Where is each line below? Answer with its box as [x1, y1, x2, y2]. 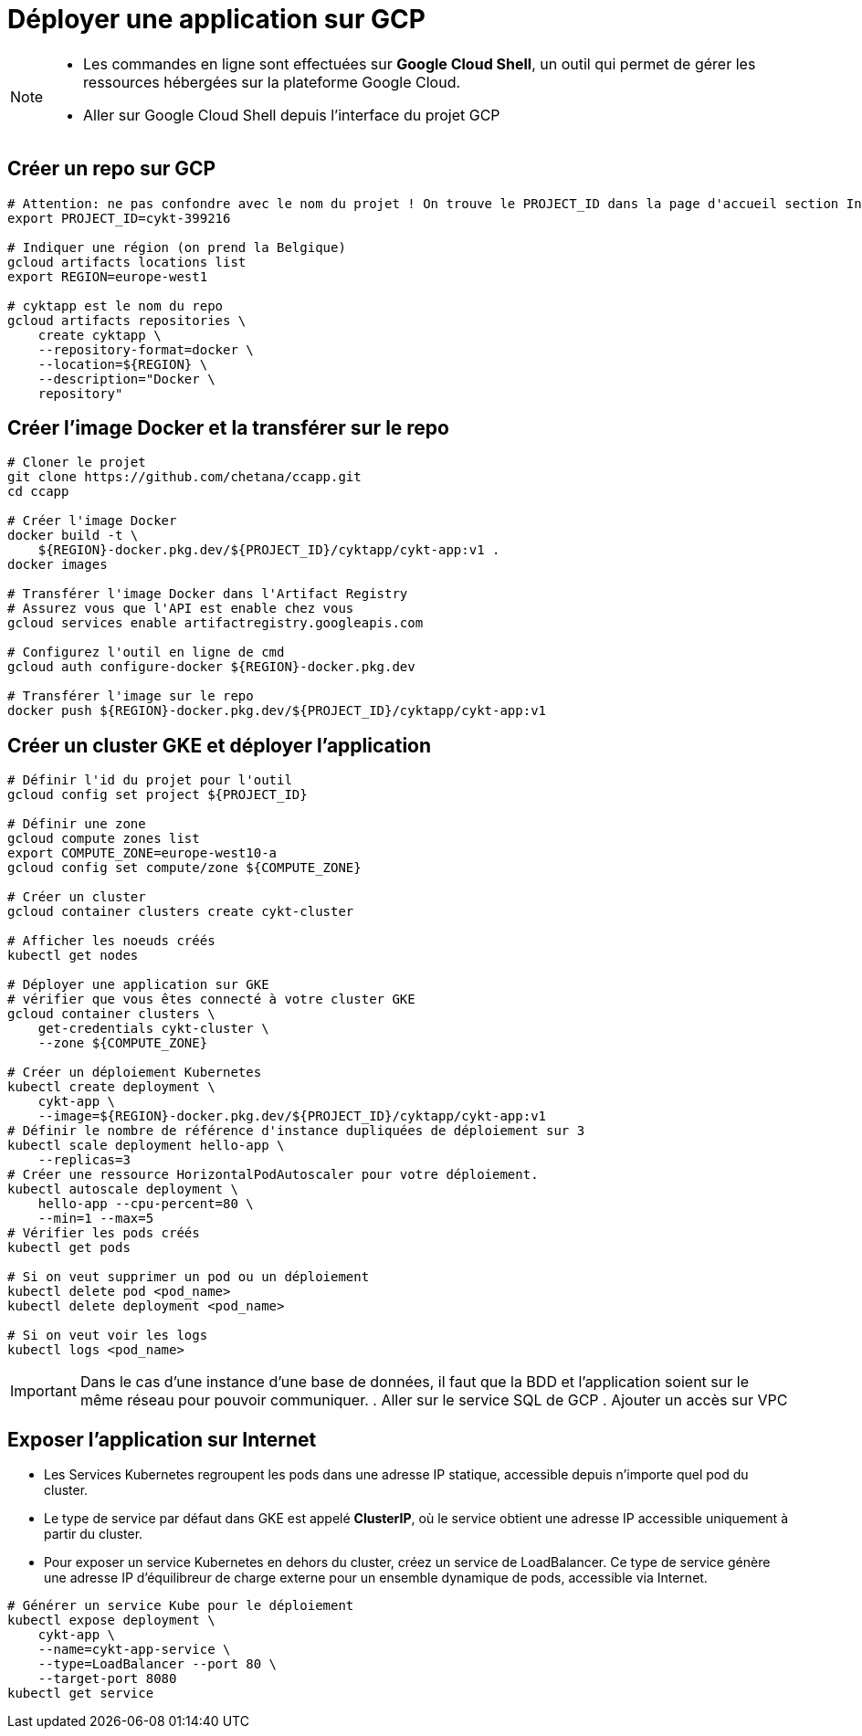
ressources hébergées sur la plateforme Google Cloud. [83, 72, 461, 91]
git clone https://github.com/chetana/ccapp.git [7, 469, 362, 485]
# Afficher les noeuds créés [7, 933, 215, 949]
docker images [7, 557, 108, 573]
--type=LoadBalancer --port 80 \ [37, 1657, 278, 1672]
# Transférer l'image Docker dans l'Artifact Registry [7, 586, 408, 602]
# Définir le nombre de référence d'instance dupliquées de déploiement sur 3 [7, 1123, 585, 1139]
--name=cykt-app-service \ [37, 1642, 231, 1657]
